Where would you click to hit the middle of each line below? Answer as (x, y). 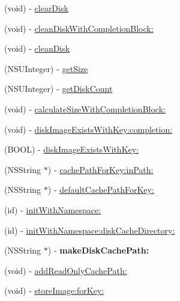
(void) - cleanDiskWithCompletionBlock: (79, 28)
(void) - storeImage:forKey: (54, 290)
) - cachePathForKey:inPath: (100, 169)
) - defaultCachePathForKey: (101, 190)
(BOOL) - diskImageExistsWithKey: (72, 149)
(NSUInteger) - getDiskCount (58, 89)
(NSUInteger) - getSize (46, 68)
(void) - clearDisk (36, 8)
